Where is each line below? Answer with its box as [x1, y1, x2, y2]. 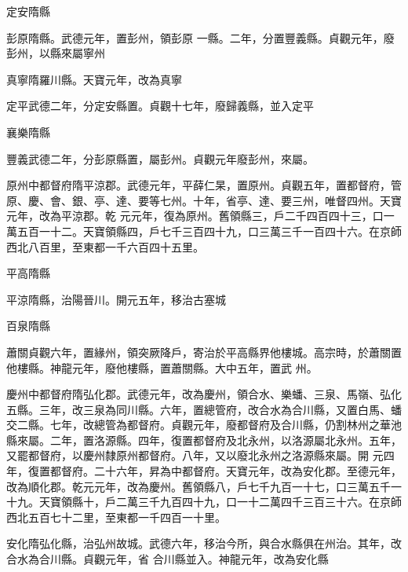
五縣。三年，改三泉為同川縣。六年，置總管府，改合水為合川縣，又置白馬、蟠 [6, 401, 402, 417]
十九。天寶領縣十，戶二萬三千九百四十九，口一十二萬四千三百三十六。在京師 [6, 493, 402, 510]
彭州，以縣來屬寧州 [6, 45, 105, 61]
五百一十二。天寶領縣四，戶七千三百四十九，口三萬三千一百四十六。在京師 [16, 222, 402, 239]
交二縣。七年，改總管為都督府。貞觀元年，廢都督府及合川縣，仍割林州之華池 [6, 416, 402, 433]
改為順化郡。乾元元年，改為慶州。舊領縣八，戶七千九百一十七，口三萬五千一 [6, 478, 402, 494]
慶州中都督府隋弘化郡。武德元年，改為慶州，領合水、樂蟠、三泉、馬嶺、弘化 [6, 386, 402, 402]
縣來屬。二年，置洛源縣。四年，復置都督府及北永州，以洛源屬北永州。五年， [6, 431, 402, 448]
